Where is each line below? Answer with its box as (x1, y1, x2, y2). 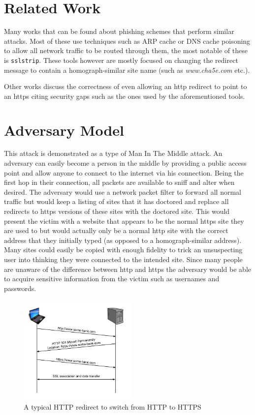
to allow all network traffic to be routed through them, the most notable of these (4, 45, 248, 56)
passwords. (4, 283, 36, 293)
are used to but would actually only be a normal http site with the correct (4, 225, 228, 236)
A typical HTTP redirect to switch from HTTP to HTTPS (24, 401, 201, 412)
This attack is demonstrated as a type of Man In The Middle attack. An (4, 148, 223, 158)
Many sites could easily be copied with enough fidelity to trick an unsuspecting (4, 244, 243, 255)
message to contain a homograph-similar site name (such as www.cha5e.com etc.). (4, 64, 250, 75)
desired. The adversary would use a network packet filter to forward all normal (4, 186, 241, 197)
